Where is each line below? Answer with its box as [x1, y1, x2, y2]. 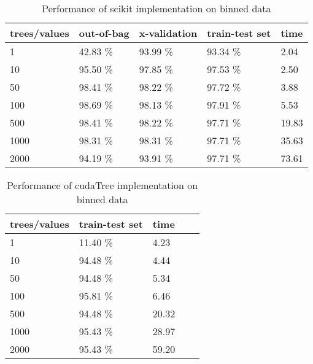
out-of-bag [79, 26, 129, 40]
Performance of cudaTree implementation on [7, 178, 198, 192]
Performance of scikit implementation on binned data [42, 1, 271, 15]
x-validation [139, 26, 198, 40]
